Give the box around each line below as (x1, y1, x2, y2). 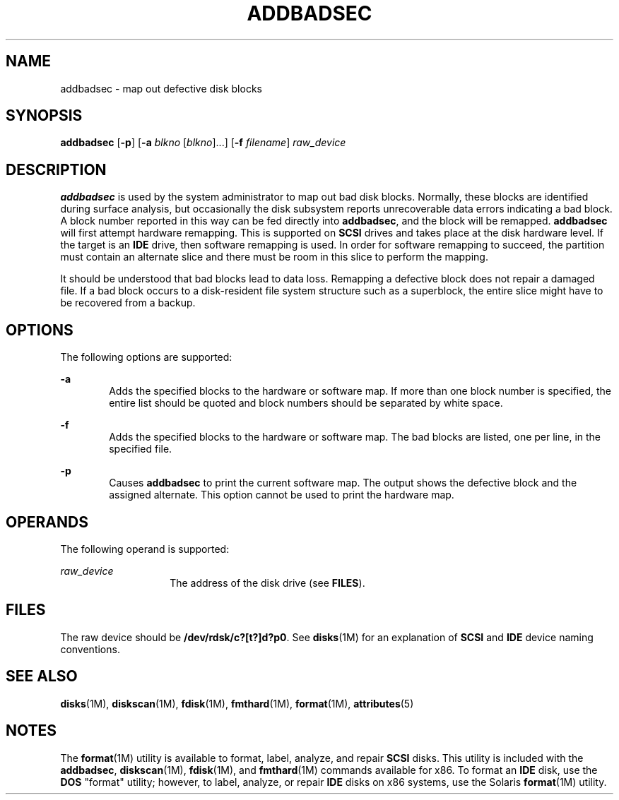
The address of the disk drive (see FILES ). (170, 576, 365, 589)
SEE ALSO (6, 667, 78, 686)
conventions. (60, 643, 120, 655)
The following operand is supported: (60, 542, 230, 555)
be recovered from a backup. (60, 297, 196, 309)
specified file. (109, 443, 172, 455)
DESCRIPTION (6, 160, 107, 179)
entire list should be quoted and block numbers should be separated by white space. (109, 397, 503, 410)
